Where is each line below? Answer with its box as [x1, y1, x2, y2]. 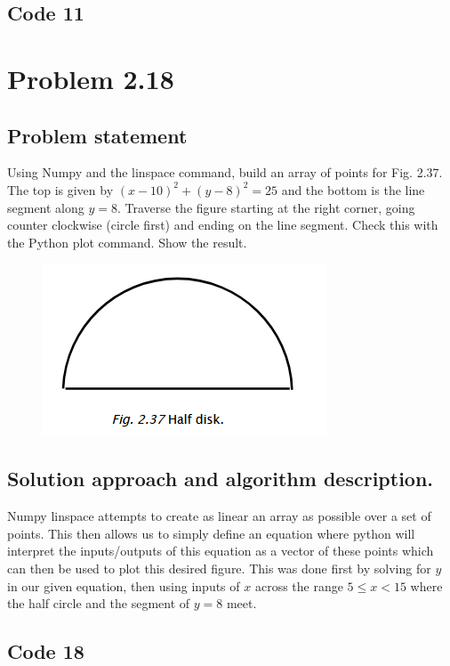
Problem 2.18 [7, 60, 174, 96]
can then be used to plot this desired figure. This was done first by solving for [7, 558, 431, 577]
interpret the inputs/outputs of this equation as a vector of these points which [7, 541, 434, 560]
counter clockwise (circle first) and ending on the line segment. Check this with [7, 215, 438, 234]
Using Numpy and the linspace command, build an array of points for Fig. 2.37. [7, 163, 443, 182]
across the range [254, 576, 343, 595]
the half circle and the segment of [7, 594, 190, 613]
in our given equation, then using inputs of [7, 576, 240, 595]
